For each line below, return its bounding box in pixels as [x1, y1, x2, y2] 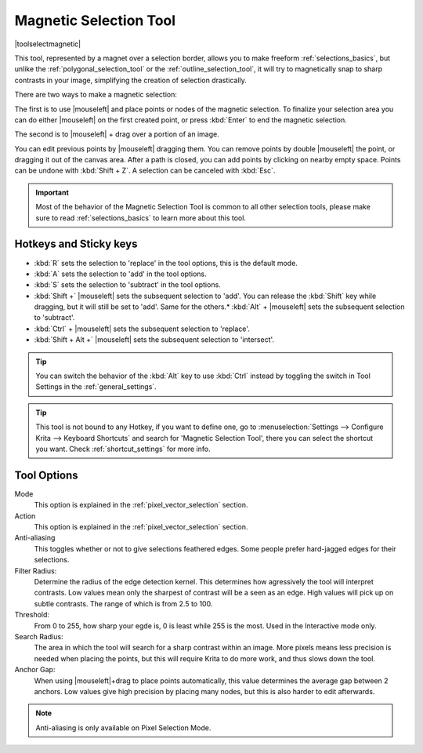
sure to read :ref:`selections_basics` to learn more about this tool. [35, 213, 247, 223]
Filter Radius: [14, 566, 57, 576]
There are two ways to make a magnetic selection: [14, 90, 178, 100]
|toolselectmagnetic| [14, 39, 81, 49]
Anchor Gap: [14, 665, 56, 675]
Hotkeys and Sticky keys [14, 238, 138, 251]
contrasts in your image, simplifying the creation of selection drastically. [14, 75, 247, 85]
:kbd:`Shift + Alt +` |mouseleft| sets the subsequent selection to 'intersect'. [34, 335, 274, 344]
